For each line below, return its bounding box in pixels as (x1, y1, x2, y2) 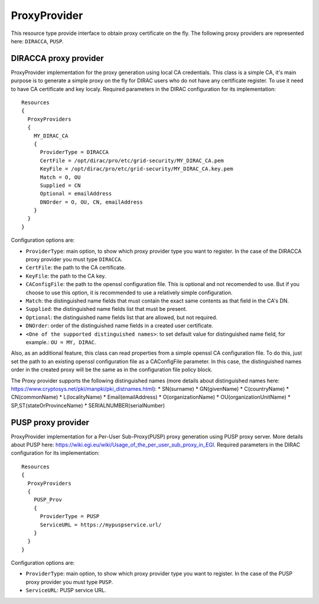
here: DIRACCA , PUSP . (11, 37, 64, 44)
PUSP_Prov (33, 496, 62, 503)
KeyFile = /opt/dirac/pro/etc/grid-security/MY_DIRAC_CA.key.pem (40, 166, 233, 172)
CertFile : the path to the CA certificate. (25, 264, 126, 271)
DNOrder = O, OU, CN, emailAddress (40, 198, 143, 205)
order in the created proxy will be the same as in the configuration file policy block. (11, 366, 213, 373)
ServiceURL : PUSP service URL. (25, 587, 106, 594)
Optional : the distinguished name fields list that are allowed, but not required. (25, 314, 218, 321)
